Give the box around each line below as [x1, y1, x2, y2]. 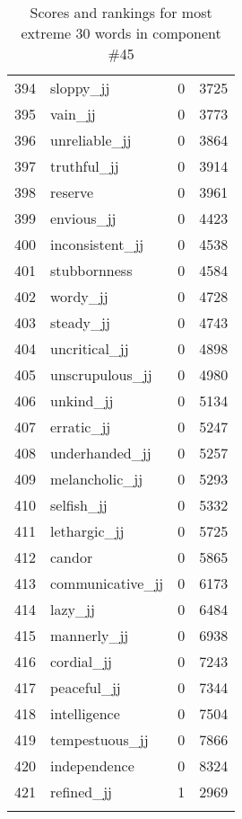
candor [50, 547, 93, 567]
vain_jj [50, 103, 96, 124]
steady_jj [50, 312, 110, 333]
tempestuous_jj [50, 729, 149, 750]
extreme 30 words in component [21, 22, 221, 43]
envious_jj [50, 208, 117, 228]
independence [50, 755, 134, 776]
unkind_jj [50, 390, 114, 411]
